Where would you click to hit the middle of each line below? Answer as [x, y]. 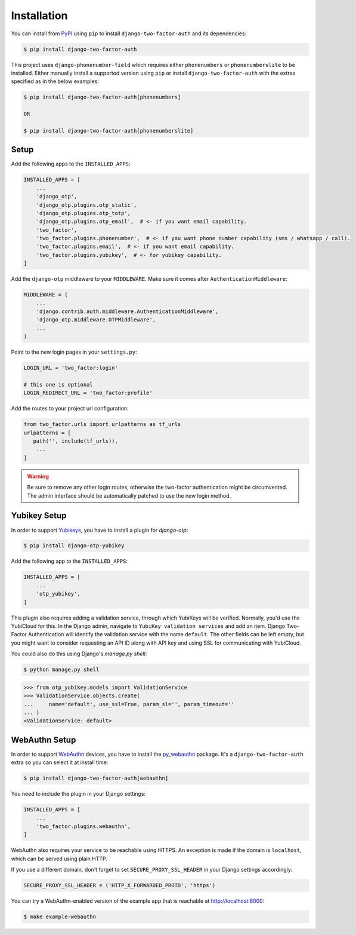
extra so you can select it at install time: [60, 762]
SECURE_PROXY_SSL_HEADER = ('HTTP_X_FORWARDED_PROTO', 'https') [120, 885]
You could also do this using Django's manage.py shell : [79, 654]
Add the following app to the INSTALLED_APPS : [69, 561]
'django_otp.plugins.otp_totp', [83, 213]
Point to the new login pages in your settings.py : [74, 352]
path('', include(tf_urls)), [76, 441]
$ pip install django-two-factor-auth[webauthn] [96, 778]
